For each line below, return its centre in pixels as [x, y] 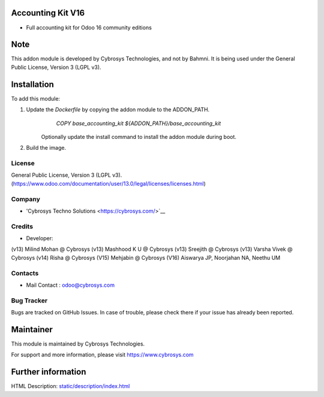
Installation [32, 84]
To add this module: [35, 98]
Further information [49, 372]
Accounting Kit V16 [48, 13]
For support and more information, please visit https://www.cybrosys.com [103, 355]
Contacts [25, 273]
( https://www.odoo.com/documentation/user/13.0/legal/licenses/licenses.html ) [109, 183]
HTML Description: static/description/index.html [70, 386]
